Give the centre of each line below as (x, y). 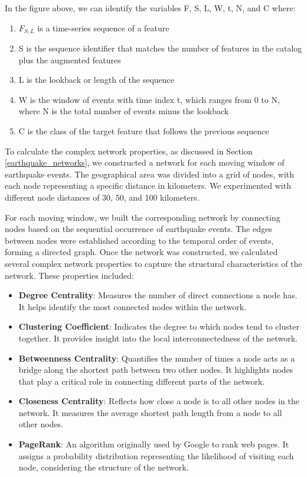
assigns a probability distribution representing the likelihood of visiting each (156, 455)
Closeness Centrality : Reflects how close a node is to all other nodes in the (159, 401)
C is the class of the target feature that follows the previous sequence (144, 131)
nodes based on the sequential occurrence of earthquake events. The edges (138, 229)
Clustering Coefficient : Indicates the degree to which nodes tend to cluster (159, 326)
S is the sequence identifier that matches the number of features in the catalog (160, 48)
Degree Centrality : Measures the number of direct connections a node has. (158, 295)
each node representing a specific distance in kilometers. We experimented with (148, 186)
